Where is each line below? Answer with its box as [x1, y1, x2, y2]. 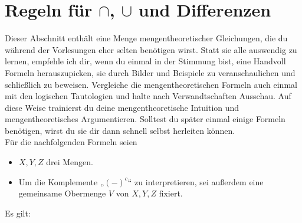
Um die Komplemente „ [18, 175, 104, 188]
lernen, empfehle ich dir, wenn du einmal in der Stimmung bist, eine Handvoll [5, 55, 286, 67]
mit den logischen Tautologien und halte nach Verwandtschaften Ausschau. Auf [5, 90, 291, 102]
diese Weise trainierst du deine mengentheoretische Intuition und [5, 101, 239, 113]
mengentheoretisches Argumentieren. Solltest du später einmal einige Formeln [5, 113, 285, 125]
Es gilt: [5, 206, 31, 219]
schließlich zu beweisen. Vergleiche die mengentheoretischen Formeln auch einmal [5, 78, 297, 90]
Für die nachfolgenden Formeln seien [5, 136, 137, 148]
